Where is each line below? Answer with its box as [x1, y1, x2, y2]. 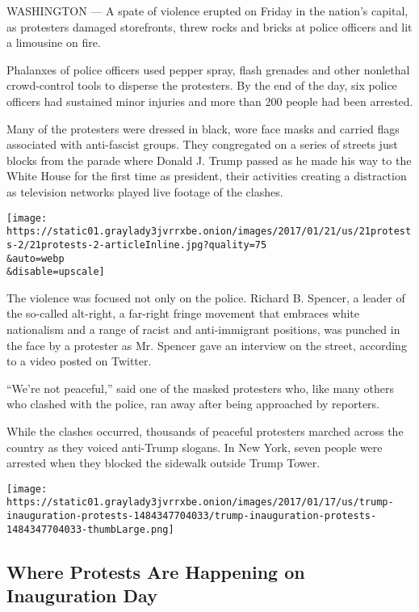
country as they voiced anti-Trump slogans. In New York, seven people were [6, 438, 383, 455]
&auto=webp [6, 252, 65, 264]
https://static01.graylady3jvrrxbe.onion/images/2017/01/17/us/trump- [6, 496, 394, 509]
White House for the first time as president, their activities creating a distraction [6, 167, 407, 184]
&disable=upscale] [6, 266, 105, 278]
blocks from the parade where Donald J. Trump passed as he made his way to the [6, 151, 412, 168]
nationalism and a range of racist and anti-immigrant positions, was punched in [6, 321, 400, 337]
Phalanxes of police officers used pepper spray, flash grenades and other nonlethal [6, 61, 410, 78]
